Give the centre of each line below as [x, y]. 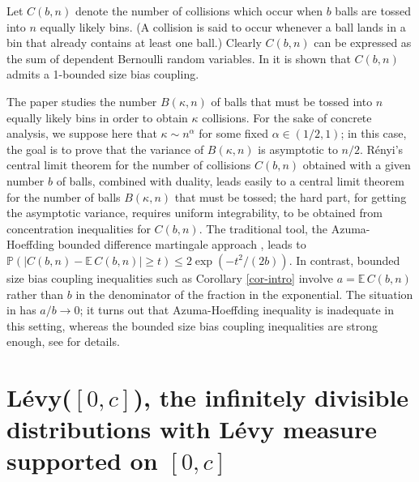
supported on [82, 461]
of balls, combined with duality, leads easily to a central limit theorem [230, 180]
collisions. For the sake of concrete [287, 117]
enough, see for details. [63, 341]
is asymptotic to [298, 149]
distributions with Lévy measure [192, 429]
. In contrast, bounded [344, 260]
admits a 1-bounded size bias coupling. [103, 74]
